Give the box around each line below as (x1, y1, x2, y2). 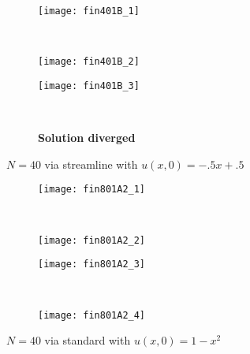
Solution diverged (38, 129, 136, 146)
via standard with (44, 332, 131, 348)
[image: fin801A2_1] (38, 184, 146, 196)
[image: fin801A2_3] (38, 259, 146, 270)
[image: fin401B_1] (38, 6, 140, 17)
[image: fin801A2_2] (38, 234, 146, 246)
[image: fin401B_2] (38, 56, 140, 68)
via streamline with (44, 155, 138, 172)
